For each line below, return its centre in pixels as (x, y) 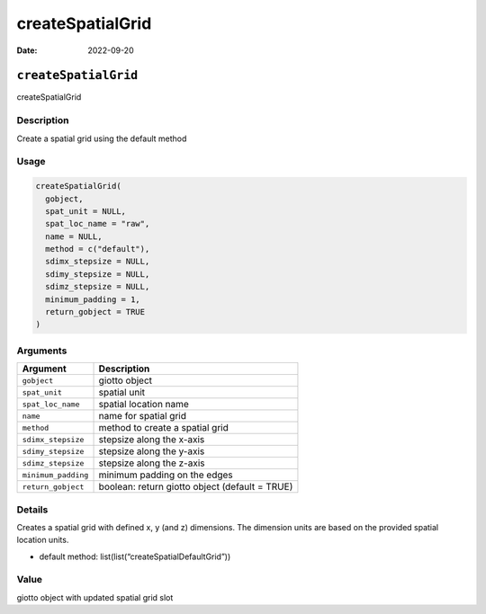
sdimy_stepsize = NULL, (98, 274)
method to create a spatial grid (163, 428)
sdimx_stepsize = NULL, (98, 262)
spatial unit (122, 393)
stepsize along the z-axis (152, 463)
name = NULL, (74, 236)
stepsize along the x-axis (152, 440)
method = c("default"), (98, 249)
